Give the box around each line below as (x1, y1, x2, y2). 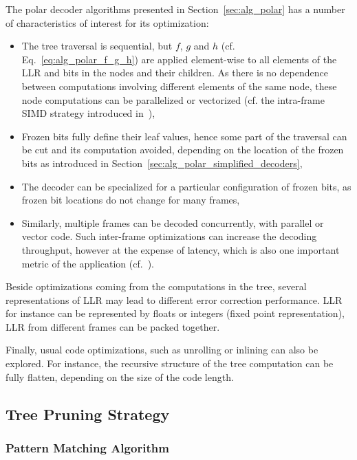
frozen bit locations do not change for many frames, (21, 193, 240, 207)
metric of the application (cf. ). (21, 256, 154, 270)
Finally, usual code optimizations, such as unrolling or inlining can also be (6, 342, 318, 357)
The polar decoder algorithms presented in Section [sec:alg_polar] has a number (6, 2, 345, 16)
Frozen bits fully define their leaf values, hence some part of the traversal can (21, 129, 347, 143)
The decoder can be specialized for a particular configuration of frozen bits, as (21, 179, 351, 193)
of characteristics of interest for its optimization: (6, 15, 209, 30)
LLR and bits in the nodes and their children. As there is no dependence (21, 65, 328, 80)
